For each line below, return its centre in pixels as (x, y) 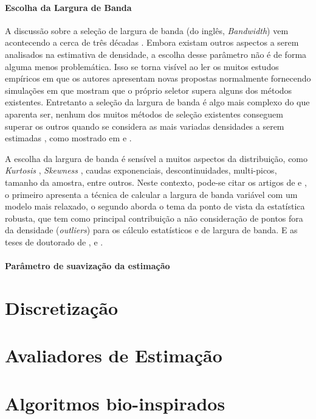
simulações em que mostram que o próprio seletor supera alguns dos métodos (149, 90)
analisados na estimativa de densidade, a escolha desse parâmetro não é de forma (156, 54)
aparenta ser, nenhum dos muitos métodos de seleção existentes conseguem (144, 114)
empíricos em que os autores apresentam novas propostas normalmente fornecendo (158, 78)
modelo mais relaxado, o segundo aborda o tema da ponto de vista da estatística (155, 206)
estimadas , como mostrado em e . (68, 138)
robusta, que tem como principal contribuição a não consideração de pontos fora (154, 218)
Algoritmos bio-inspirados (115, 403)
